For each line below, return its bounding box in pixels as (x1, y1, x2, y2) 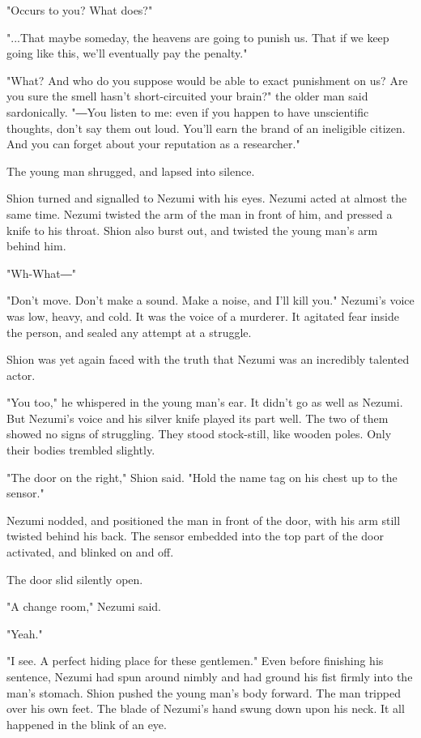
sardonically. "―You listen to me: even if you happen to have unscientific (6, 103, 369, 120)
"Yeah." (6, 625, 43, 642)
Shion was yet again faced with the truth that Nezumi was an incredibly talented (6, 351, 410, 368)
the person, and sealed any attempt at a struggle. (6, 323, 252, 340)
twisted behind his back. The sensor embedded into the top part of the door (6, 527, 384, 544)
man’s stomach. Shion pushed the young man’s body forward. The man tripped (6, 684, 401, 701)
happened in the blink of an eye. (6, 715, 167, 732)
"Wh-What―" (6, 264, 76, 281)
